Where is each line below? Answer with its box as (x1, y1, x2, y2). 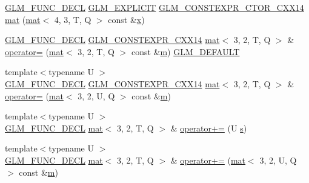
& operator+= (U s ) (170, 121, 247, 134)
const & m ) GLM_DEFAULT (131, 45, 240, 58)
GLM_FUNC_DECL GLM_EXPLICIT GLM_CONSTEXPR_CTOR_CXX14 (5, 1, 304, 13)
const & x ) (108, 13, 145, 25)
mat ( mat (5, 13, 41, 25)
